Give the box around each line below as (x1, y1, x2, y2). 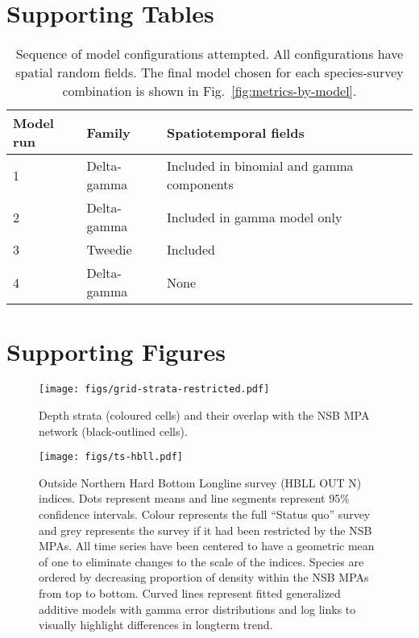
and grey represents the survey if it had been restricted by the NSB (39, 521, 372, 538)
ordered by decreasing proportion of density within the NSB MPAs (39, 569, 369, 586)
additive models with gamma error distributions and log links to (39, 600, 356, 617)
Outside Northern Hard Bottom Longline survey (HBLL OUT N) (39, 474, 362, 491)
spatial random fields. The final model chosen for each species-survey (15, 63, 404, 82)
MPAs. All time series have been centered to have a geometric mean (39, 537, 375, 554)
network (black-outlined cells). (39, 422, 188, 439)
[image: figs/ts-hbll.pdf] (39, 451, 183, 463)
